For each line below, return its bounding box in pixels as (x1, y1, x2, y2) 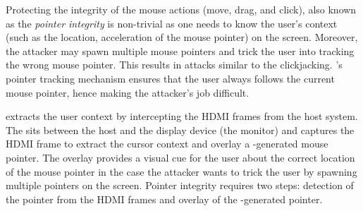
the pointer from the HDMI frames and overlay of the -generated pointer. (6, 191, 323, 206)
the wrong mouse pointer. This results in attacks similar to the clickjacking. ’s (6, 57, 343, 72)
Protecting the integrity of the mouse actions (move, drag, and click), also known (6, 2, 357, 16)
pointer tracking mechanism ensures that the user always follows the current (6, 71, 335, 85)
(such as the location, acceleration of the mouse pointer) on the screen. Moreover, (6, 30, 358, 44)
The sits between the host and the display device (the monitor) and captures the (6, 122, 355, 137)
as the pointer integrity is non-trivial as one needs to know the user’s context (6, 16, 338, 30)
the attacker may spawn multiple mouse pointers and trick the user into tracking (6, 43, 355, 58)
